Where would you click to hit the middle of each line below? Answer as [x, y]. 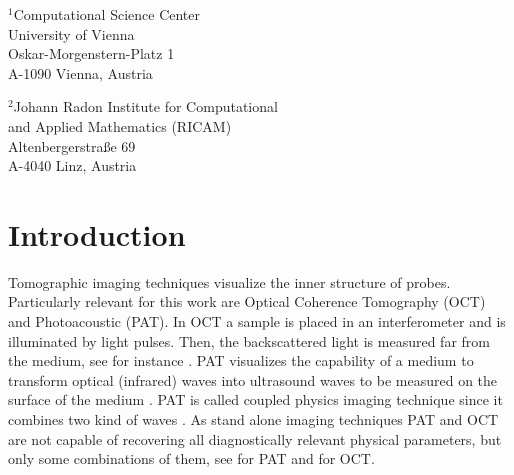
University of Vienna [71, 33]
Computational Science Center [106, 14]
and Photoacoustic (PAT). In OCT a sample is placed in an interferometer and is [257, 321]
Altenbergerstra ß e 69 [72, 145]
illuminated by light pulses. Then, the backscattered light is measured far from [249, 340]
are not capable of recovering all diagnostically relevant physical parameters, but [255, 438]
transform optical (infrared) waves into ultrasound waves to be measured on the [253, 379]
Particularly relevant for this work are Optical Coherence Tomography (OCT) [247, 301]
